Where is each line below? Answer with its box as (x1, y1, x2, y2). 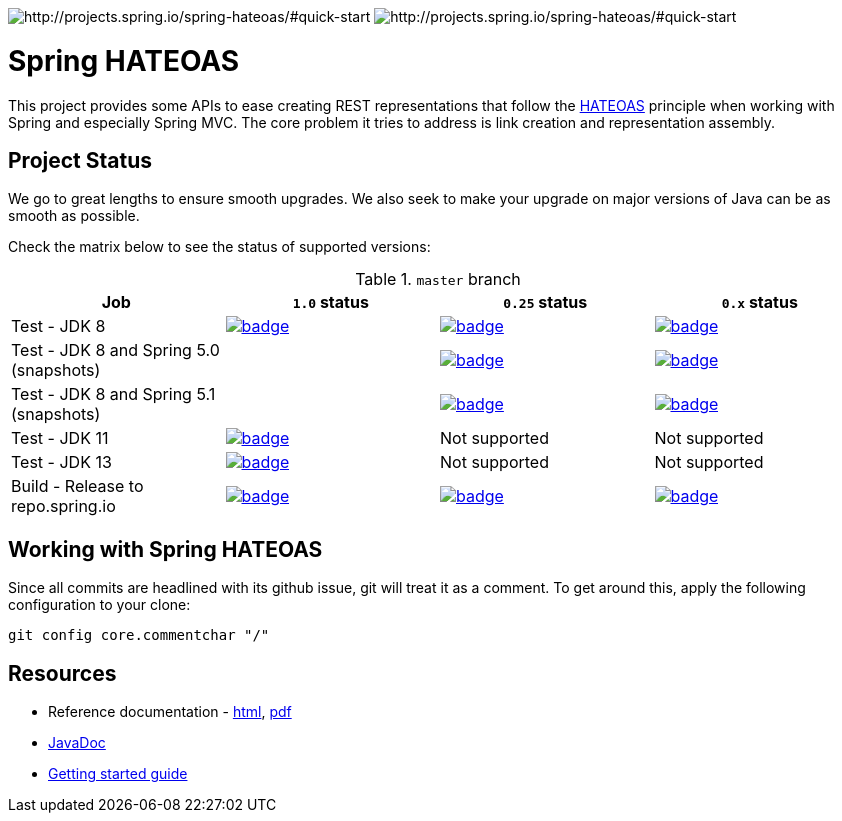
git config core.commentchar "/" (8, 627, 270, 644)
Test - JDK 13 (11, 452, 112, 473)
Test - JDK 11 (11, 428, 109, 449)
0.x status (721, 292, 798, 313)
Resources (8, 660, 117, 686)
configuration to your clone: (8, 596, 191, 614)
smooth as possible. (8, 207, 140, 225)
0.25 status (503, 292, 588, 313)
